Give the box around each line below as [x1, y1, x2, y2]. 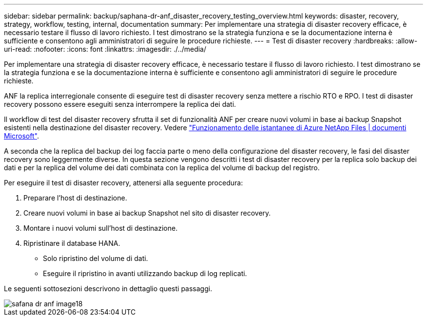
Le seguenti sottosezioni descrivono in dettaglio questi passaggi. [4, 284, 213, 293]
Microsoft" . [4, 132, 39, 140]
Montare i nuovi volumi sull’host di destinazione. [23, 224, 178, 232]
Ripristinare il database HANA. [23, 239, 120, 247]
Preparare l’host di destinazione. [23, 194, 127, 202]
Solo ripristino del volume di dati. [43, 254, 148, 262]
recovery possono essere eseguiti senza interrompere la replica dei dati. [4, 100, 236, 108]
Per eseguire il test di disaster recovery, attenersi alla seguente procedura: [4, 179, 243, 187]
